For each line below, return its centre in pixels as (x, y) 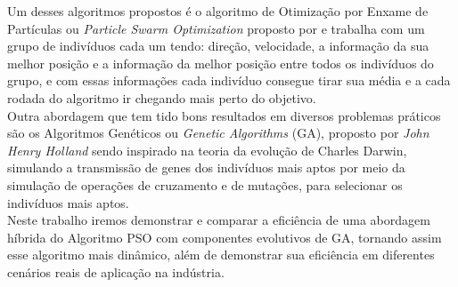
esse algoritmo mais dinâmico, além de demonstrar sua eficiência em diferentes (221, 255)
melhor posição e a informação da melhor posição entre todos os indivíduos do (221, 63)
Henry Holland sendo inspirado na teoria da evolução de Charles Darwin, (207, 150)
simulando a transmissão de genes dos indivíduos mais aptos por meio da (206, 167)
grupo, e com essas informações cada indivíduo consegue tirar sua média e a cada (229, 80)
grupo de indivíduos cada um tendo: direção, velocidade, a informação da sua (218, 46)
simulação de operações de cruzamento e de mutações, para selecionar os (205, 184)
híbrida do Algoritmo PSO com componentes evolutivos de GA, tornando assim (225, 237)
